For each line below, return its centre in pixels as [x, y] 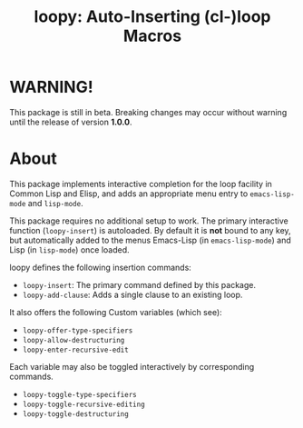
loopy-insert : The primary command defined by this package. [139, 284]
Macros [152, 36]
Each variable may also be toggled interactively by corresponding [132, 366]
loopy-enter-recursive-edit [75, 350]
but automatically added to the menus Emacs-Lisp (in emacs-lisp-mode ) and [151, 240]
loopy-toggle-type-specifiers [80, 394]
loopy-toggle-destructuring [75, 414]
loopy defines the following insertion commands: [101, 267]
